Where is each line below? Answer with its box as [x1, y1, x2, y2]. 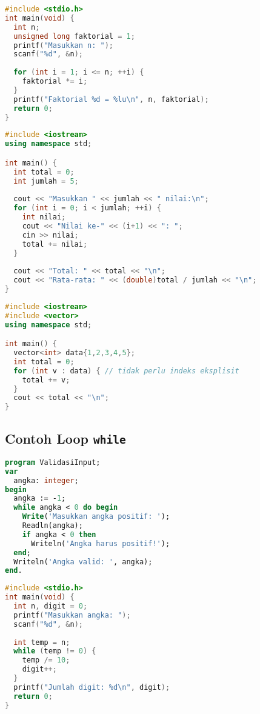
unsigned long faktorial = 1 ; [13, 32, 135, 41]
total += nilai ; [22, 239, 88, 249]
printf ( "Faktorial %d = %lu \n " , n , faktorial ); [13, 95, 209, 104]
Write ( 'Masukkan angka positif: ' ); [22, 512, 170, 521]
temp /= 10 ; [22, 656, 70, 665]
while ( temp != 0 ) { [13, 647, 96, 656]
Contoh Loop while [5, 429, 126, 447]
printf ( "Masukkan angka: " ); [13, 610, 131, 619]
